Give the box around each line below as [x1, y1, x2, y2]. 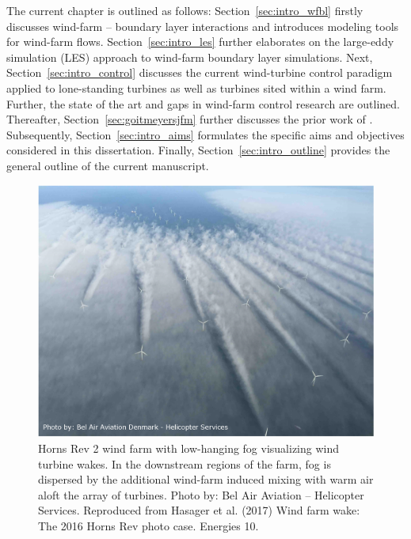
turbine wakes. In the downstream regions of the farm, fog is [38, 455, 331, 472]
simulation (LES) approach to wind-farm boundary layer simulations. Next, [6, 48, 373, 65]
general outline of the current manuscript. [6, 157, 209, 173]
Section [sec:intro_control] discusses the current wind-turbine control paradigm [6, 64, 393, 81]
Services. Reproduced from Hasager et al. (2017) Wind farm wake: [38, 502, 360, 518]
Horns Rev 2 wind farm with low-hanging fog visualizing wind [38, 439, 340, 456]
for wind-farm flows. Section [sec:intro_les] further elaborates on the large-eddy [6, 33, 394, 50]
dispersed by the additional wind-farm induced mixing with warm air [38, 471, 374, 488]
